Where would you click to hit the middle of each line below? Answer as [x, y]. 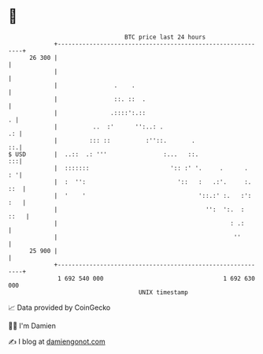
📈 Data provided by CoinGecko [59, 307]
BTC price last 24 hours [165, 37]
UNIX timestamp [163, 292]
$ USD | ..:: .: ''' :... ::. [104, 154]
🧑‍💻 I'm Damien [32, 326]
